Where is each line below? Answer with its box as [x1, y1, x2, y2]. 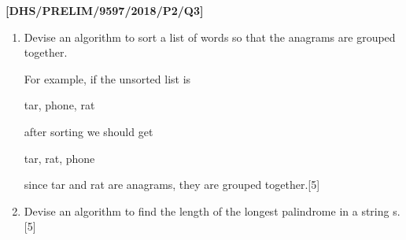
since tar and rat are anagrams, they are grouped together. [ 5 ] [24, 176, 320, 193]
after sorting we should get [24, 123, 153, 139]
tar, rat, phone [24, 150, 95, 166]
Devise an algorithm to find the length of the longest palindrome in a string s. [24, 202, 400, 219]
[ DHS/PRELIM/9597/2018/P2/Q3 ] [6, 2, 204, 18]
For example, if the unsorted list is [24, 70, 191, 87]
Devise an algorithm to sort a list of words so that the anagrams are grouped [24, 28, 396, 45]
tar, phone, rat [24, 97, 95, 113]
